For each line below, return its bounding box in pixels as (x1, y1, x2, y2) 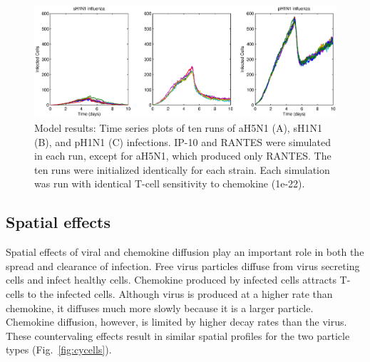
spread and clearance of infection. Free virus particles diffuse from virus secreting (6, 258, 360, 273)
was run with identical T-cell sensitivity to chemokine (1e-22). (34, 176, 305, 191)
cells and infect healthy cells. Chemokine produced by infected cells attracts (6, 272, 336, 287)
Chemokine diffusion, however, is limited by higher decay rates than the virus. (6, 314, 347, 329)
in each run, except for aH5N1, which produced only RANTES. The (34, 148, 332, 163)
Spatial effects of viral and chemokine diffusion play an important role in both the (6, 244, 364, 259)
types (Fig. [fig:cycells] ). (6, 342, 112, 357)
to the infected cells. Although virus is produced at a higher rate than (27, 286, 333, 301)
